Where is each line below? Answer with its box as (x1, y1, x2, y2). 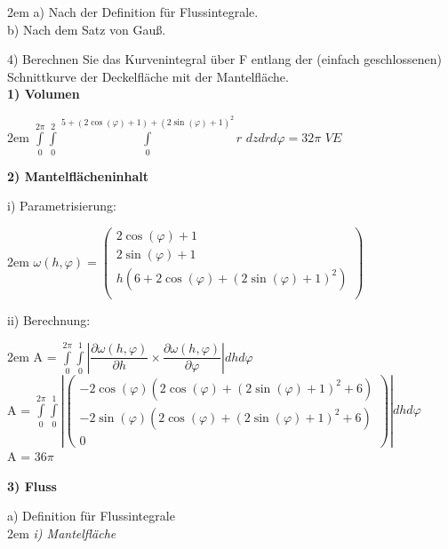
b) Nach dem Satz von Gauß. (7, 20, 166, 38)
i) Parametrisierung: (7, 196, 116, 215)
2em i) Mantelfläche (7, 523, 116, 542)
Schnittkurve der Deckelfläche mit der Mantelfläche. (7, 67, 289, 85)
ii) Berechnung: (7, 311, 91, 330)
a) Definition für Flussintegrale (7, 506, 175, 525)
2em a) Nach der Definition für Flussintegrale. (7, 3, 259, 20)
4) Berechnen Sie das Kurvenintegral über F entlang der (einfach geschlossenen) (7, 50, 442, 68)
